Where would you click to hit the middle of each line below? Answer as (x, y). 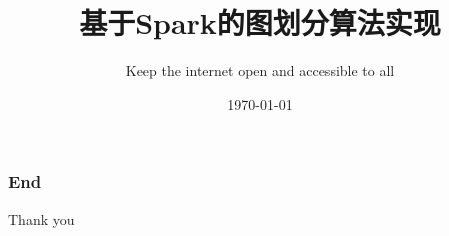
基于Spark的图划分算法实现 (260, 22)
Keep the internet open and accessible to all (260, 70)
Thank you (41, 218)
